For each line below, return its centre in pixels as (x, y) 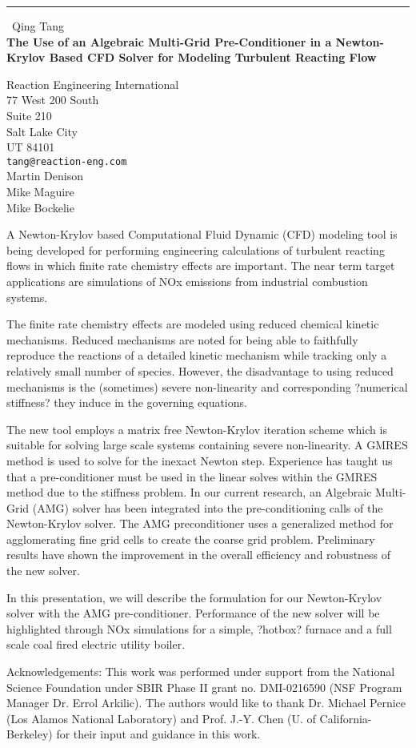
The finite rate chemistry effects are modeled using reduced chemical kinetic (193, 324)
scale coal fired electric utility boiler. (96, 644)
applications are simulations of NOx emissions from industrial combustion (187, 281)
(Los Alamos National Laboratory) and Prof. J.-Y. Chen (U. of (161, 718)
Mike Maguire (40, 191)
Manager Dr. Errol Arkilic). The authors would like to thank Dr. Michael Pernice (206, 703)
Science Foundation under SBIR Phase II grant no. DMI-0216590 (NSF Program (204, 687)
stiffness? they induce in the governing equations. (127, 402)
